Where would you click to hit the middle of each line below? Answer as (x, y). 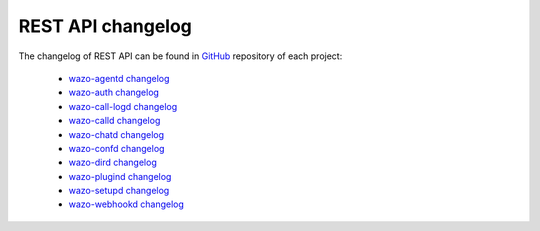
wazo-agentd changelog (119, 78)
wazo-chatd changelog (116, 134)
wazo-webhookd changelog (126, 204)
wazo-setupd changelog (119, 191)
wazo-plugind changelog (120, 176)
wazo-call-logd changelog (123, 106)
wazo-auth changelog (114, 92)
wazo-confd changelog (116, 148)
